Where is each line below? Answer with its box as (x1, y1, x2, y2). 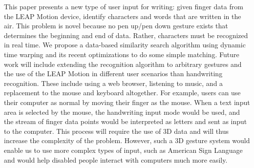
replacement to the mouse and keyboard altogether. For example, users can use (4, 87, 241, 98)
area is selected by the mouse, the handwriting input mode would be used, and (4, 106, 240, 117)
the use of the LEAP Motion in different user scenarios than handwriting (4, 68, 223, 79)
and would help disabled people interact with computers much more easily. (4, 154, 228, 165)
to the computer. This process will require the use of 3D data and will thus (4, 126, 229, 136)
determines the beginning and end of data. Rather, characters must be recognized (4, 30, 248, 40)
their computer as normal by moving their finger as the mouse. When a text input (4, 97, 250, 107)
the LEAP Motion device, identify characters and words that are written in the (4, 11, 241, 21)
